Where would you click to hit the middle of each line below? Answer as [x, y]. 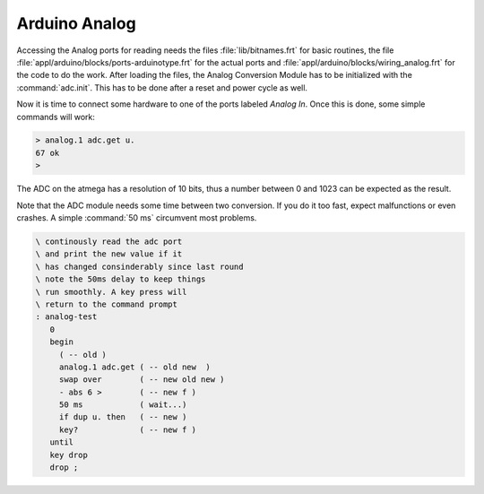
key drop [69, 455]
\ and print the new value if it [109, 254]
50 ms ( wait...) [123, 405]
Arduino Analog [76, 23]
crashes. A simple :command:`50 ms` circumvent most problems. [137, 218]
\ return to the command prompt [107, 304]
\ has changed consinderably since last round [139, 266]
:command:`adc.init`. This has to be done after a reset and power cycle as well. [162, 87]
